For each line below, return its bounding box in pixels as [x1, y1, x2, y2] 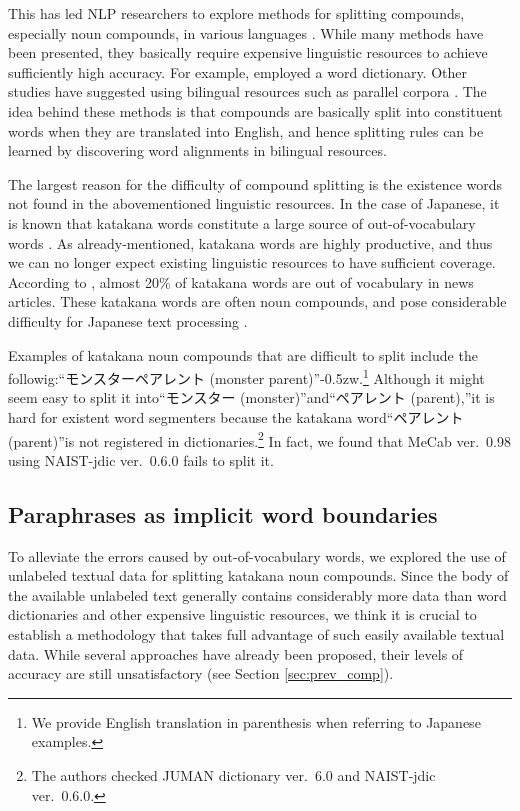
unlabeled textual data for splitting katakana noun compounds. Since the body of [8, 565, 509, 586]
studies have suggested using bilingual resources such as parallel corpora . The [8, 81, 487, 102]
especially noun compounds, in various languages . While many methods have [8, 22, 484, 43]
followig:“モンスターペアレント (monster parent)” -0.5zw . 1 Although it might [8, 365, 485, 388]
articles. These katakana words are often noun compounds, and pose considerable [8, 291, 507, 312]
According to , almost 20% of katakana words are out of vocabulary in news [8, 271, 474, 292]
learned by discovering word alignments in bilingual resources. [8, 140, 387, 161]
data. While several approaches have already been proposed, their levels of [8, 643, 464, 664]
